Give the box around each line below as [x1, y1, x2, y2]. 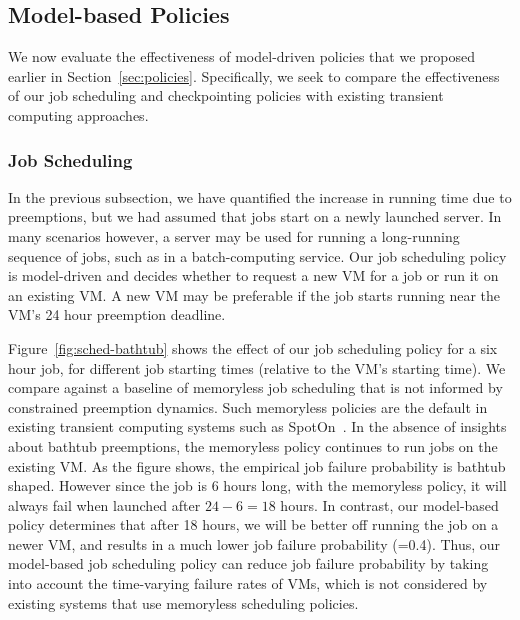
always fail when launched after [8, 494, 201, 515]
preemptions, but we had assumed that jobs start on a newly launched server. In [8, 206, 502, 227]
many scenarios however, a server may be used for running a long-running [8, 225, 460, 246]
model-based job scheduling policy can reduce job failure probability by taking [8, 553, 489, 574]
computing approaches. [8, 104, 149, 125]
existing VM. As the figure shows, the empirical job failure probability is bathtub [8, 455, 506, 476]
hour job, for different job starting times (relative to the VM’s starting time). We [8, 357, 506, 378]
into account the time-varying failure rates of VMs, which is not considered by [8, 573, 488, 594]
